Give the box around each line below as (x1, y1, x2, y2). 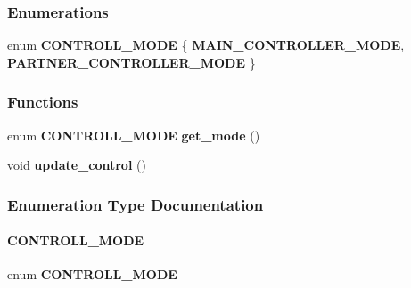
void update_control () (7, 156, 146, 174)
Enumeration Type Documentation (7, 193, 264, 215)
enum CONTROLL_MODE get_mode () (7, 125, 260, 144)
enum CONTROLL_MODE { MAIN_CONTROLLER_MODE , (7, 36, 405, 54)
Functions (7, 91, 78, 113)
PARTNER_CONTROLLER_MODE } (7, 52, 256, 71)
